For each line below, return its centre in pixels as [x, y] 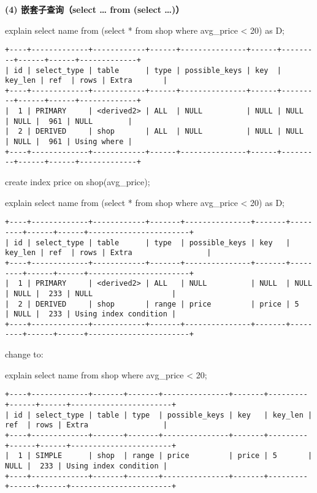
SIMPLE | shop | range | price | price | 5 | [174, 456]
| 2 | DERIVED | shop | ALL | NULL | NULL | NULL [154, 132]
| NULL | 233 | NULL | [91, 293]
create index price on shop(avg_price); [78, 182]
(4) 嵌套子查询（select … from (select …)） [95, 9]
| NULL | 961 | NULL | [69, 121]
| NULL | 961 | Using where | [69, 142]
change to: [24, 354]
